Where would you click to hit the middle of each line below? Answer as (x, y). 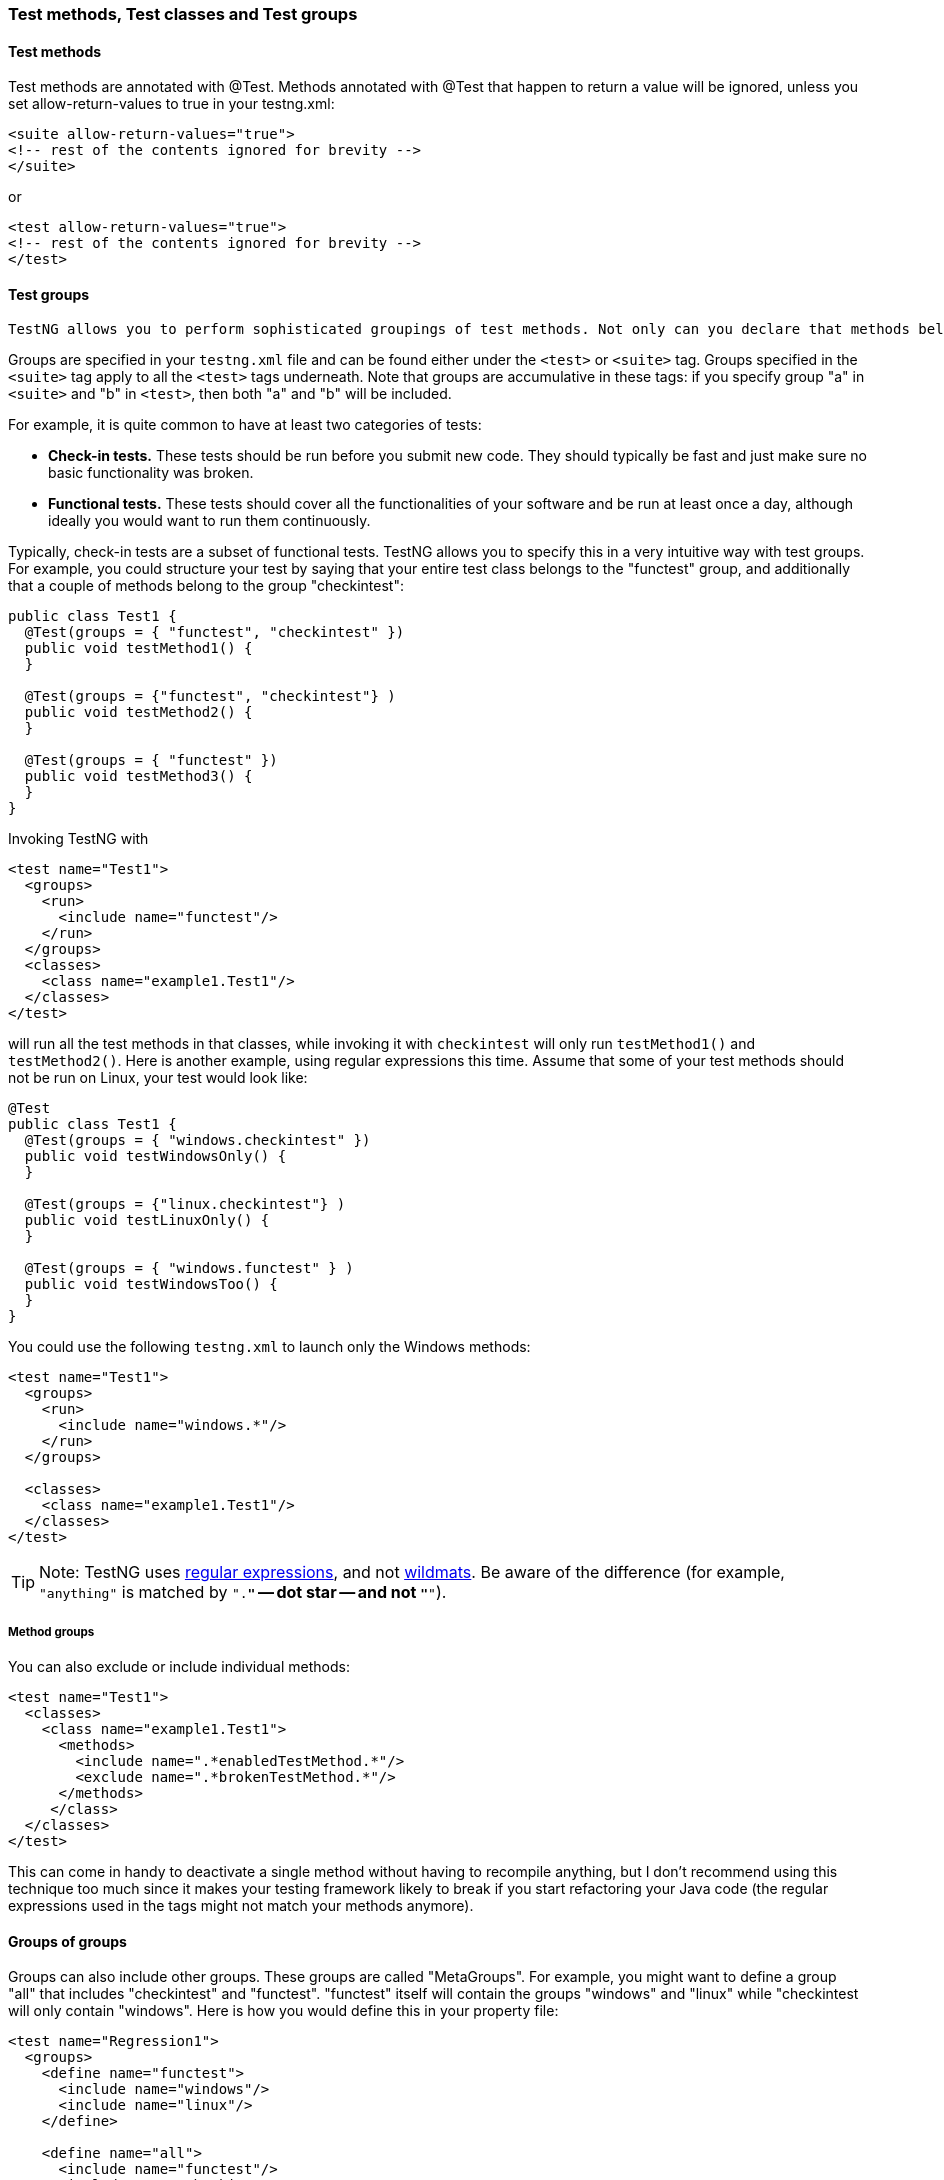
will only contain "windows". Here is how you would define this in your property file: (283, 2011)
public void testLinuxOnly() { (147, 1220)
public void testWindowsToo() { (151, 1284)
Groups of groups (67, 1941)
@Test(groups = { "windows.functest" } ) (189, 1268)
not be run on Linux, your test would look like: (158, 1078)
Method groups (51, 1631)
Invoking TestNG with (78, 839)
